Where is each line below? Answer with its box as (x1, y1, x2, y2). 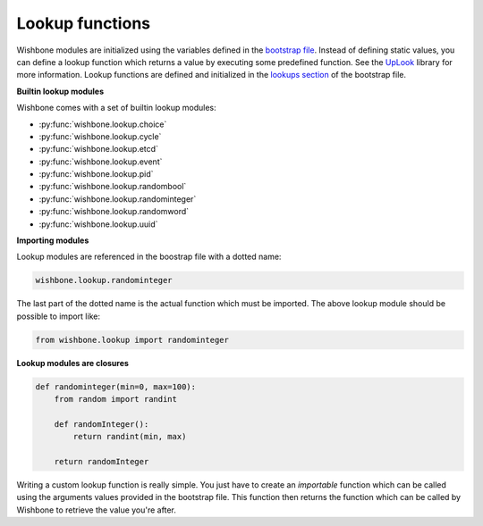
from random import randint (54, 394, 178, 405)
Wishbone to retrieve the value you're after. (16, 505, 176, 515)
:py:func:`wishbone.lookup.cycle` (38, 130, 162, 142)
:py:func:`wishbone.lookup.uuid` (38, 219, 158, 230)
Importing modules (16, 235, 89, 246)
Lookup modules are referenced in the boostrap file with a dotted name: (16, 251, 282, 263)
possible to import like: (16, 311, 100, 321)
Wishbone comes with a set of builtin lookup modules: (16, 103, 216, 113)
